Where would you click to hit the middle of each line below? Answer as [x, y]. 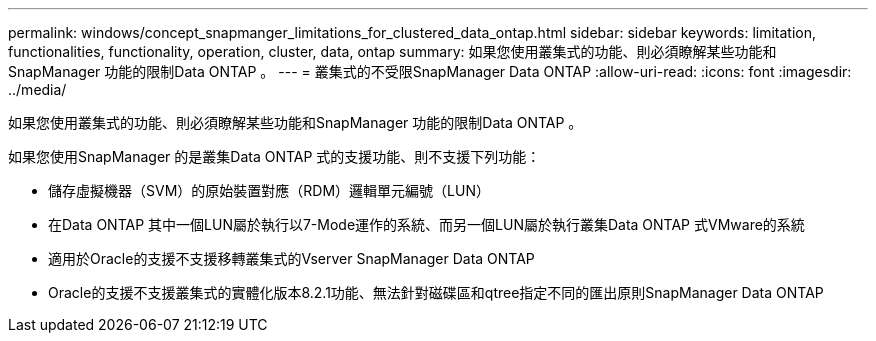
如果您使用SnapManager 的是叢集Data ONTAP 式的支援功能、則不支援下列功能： [274, 156]
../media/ [37, 89]
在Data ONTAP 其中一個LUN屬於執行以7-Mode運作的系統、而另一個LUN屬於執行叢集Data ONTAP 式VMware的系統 [426, 224]
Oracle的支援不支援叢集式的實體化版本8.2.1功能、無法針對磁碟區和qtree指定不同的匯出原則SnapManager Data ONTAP [436, 292]
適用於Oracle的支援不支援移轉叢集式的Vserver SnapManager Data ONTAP [291, 258]
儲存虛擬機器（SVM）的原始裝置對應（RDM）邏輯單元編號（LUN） [269, 190]
